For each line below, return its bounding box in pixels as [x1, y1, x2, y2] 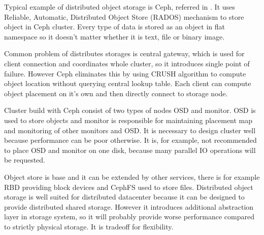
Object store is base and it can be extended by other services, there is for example [4, 171, 260, 182]
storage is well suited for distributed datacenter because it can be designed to [4, 191, 245, 202]
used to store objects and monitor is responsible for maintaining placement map [4, 114, 253, 125]
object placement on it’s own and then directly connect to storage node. [4, 88, 228, 98]
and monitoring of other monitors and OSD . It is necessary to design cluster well [4, 125, 256, 135]
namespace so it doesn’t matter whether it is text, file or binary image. [4, 31, 225, 42]
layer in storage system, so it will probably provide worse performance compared [4, 211, 255, 222]
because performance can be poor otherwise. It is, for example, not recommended [4, 135, 257, 145]
